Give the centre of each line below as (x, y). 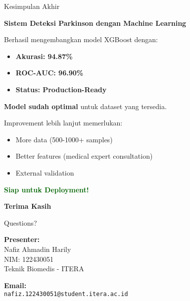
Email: (15, 285)
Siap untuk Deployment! (47, 189)
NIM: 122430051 (29, 259)
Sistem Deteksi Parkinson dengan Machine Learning (95, 23)
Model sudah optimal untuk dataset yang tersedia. (85, 106)
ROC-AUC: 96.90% (49, 73)
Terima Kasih (28, 206)
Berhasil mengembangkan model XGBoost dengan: (81, 39)
